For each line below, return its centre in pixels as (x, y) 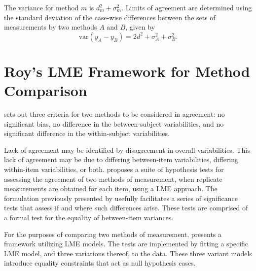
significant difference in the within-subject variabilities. (87, 133)
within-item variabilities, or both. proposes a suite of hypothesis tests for (114, 169)
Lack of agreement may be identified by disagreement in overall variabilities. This (127, 150)
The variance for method (41, 7)
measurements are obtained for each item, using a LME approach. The (111, 188)
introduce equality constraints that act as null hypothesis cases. (100, 263)
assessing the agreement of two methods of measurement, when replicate (113, 179)
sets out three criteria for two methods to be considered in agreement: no (114, 114)
